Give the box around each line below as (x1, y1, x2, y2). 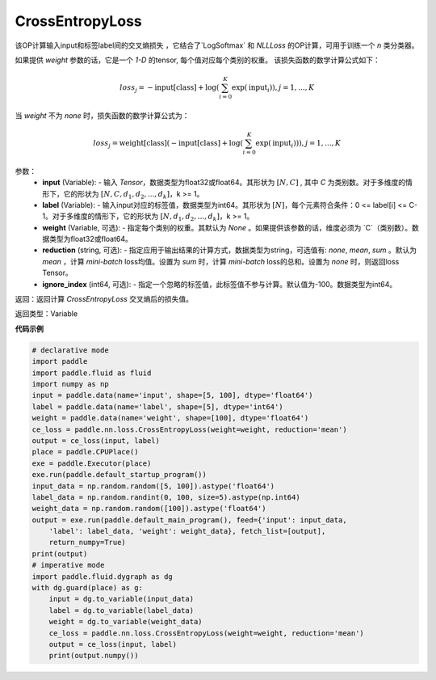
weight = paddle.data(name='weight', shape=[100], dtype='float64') (31, 413, 309, 423)
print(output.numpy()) (48, 651, 139, 661)
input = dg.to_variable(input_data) (48, 594, 194, 604)
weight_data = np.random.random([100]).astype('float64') (31, 504, 266, 513)
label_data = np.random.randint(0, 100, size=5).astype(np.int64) (31, 492, 300, 501)
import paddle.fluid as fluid (31, 368, 152, 378)
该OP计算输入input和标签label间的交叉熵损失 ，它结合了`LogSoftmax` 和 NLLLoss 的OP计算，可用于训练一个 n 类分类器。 (15, 40, 419, 50)
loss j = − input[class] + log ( (119, 83, 220, 94)
